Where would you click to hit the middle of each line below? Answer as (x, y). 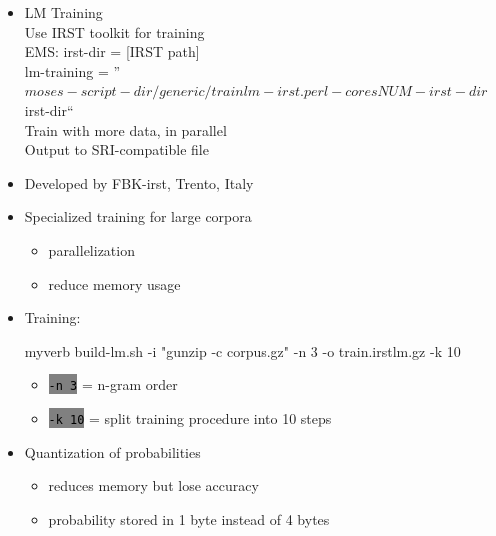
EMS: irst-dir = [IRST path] (112, 51)
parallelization (91, 249)
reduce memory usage (114, 283)
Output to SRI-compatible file (116, 149)
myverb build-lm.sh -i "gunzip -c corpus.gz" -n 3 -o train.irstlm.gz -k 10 (242, 350)
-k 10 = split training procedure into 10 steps (190, 417)
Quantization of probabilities (112, 451)
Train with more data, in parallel (125, 129)
